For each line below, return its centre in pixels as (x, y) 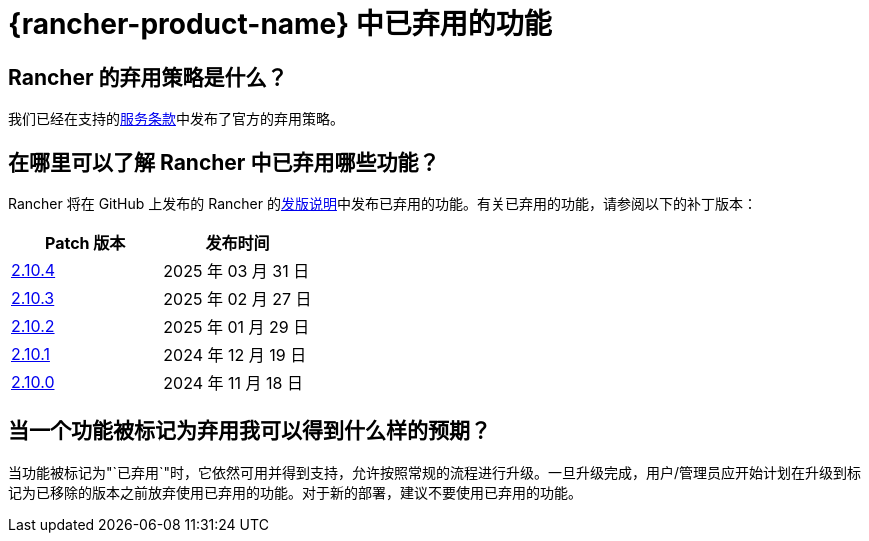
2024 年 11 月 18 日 (233, 383)
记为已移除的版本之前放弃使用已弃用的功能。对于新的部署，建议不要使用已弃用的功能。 (295, 492)
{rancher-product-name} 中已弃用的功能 (280, 24)
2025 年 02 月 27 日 (237, 299)
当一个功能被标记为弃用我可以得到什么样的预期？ (249, 431)
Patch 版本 (85, 243)
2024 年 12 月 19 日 (235, 355)
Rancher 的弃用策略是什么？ (148, 77)
